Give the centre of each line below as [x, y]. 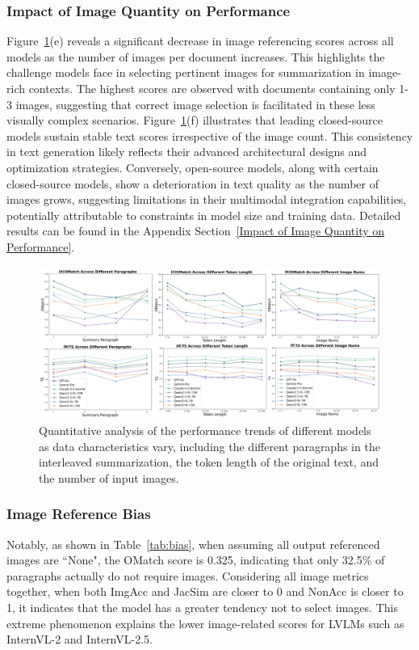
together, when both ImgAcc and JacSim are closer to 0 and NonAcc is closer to [205, 591]
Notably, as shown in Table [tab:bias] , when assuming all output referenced [193, 544]
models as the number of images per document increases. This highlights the [196, 56]
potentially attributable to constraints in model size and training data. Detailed [204, 215]
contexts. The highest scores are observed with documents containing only [212, 88]
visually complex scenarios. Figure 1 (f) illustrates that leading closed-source [195, 120]
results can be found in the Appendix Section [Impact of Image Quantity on [196, 231]
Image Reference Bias [79, 514]
